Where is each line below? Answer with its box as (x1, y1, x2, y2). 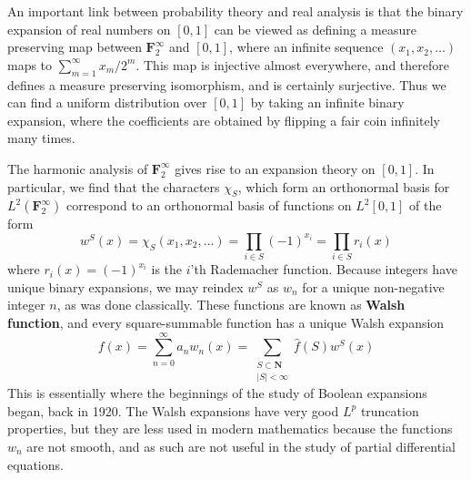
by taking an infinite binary (250, 93, 405, 112)
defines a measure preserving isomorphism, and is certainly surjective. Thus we (7, 75, 446, 94)
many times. (7, 128, 75, 148)
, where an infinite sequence (229, 37, 384, 56)
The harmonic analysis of (7, 158, 148, 178)
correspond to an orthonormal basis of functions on (66, 196, 352, 215)
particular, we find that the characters (7, 177, 220, 196)
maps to (7, 55, 53, 74)
